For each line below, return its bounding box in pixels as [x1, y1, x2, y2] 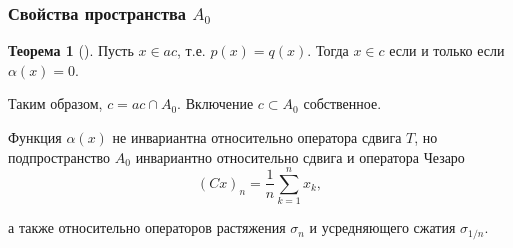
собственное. [303, 93, 382, 114]
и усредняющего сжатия [309, 217, 456, 238]
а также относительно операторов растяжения [8, 217, 286, 238]
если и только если [389, 40, 505, 61]
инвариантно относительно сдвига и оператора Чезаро [135, 146, 465, 167]
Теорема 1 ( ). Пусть [8, 40, 134, 61]
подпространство [8, 146, 111, 167]
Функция [8, 127, 62, 147]
